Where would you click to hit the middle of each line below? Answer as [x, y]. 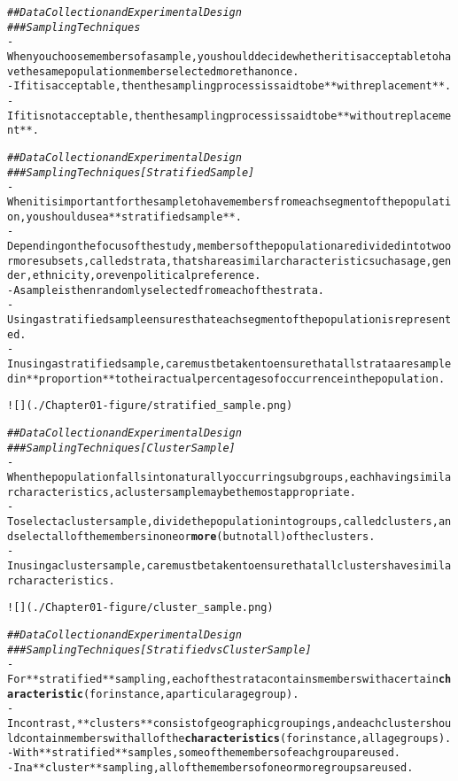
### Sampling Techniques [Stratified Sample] [131, 172]
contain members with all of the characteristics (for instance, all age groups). [236, 738]
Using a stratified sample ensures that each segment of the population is [201, 320]
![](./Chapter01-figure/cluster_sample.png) [140, 608]
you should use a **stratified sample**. [134, 217]
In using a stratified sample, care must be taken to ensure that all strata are [210, 364]
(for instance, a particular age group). [191, 694]
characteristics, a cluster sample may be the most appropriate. [185, 492]
